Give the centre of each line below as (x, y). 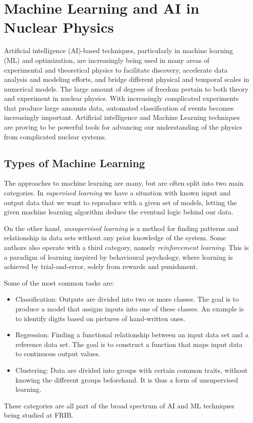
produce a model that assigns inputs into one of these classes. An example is (129, 308)
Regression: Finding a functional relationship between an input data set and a (132, 335)
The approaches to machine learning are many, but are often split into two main (124, 183)
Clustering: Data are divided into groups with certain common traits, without (132, 370)
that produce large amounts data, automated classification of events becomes (119, 107)
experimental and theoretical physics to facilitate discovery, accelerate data (116, 69)
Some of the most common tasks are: (59, 282)
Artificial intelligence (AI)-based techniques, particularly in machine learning (119, 50)
